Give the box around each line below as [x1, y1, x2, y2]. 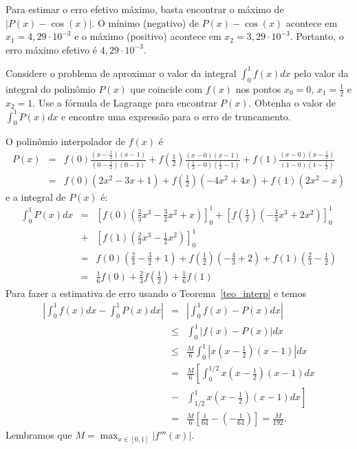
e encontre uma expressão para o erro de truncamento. [61, 109, 291, 123]
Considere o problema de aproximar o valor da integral [6, 65, 237, 80]
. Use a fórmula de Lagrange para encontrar [32, 95, 217, 109]
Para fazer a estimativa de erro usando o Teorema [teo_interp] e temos [6, 285, 306, 300]
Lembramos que [6, 428, 72, 442]
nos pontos [235, 81, 281, 96]
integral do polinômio [6, 81, 96, 96]
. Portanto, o [290, 29, 344, 43]
